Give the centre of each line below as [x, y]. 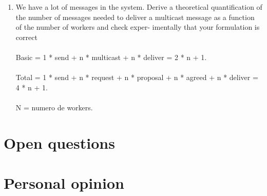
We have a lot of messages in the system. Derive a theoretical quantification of [139, 7]
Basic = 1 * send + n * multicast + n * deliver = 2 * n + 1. [111, 57]
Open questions [59, 142]
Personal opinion [64, 183]
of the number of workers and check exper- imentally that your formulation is [138, 27]
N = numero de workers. [54, 107]
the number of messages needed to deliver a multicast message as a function [135, 17]
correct [26, 37]
